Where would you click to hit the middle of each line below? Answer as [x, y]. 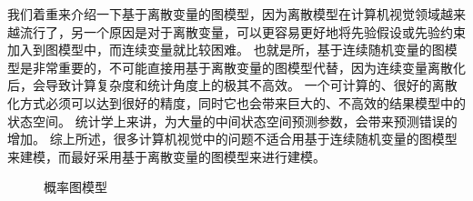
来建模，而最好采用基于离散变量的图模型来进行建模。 [166, 156]
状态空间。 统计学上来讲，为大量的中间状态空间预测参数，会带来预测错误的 [232, 121]
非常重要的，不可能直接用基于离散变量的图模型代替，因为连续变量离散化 [249, 67]
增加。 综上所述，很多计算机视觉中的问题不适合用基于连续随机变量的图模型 [232, 139]
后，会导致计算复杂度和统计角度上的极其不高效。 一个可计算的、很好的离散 [232, 85]
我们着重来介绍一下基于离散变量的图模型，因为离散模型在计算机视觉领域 [224, 14]
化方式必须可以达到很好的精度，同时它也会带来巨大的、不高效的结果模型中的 [236, 102]
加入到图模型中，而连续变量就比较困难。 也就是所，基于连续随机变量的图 [226, 50]
